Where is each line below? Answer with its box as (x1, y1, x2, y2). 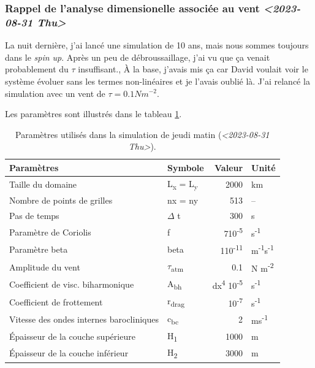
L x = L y (167, 177, 198, 191)
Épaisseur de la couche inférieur (9, 347, 129, 359)
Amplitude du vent (9, 260, 80, 273)
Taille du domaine (9, 178, 77, 190)
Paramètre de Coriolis (9, 225, 91, 238)
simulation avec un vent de (5, 86, 105, 99)
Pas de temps (9, 209, 59, 221)
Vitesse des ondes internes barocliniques (9, 313, 159, 326)
